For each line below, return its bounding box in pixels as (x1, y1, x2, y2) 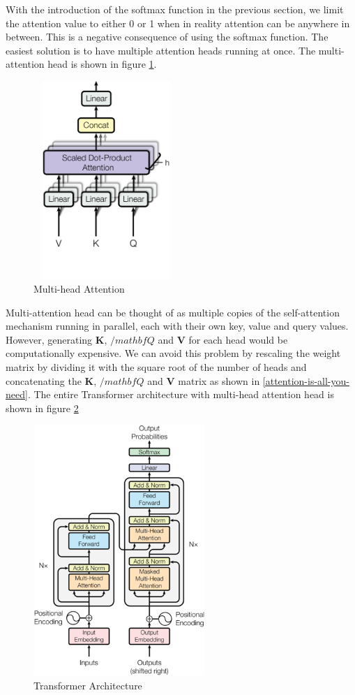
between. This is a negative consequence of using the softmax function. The (6, 29, 328, 44)
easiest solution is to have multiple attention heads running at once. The (6, 43, 316, 57)
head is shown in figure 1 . (47, 57, 157, 71)
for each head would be (188, 332, 288, 346)
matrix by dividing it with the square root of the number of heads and (6, 359, 307, 374)
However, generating (6, 332, 93, 346)
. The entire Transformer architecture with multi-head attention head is (27, 387, 334, 402)
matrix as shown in (178, 373, 260, 388)
